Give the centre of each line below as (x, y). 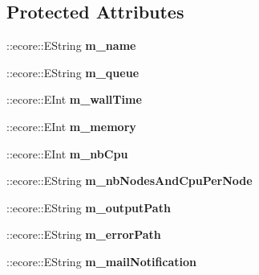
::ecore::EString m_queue (73, 72)
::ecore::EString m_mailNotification (102, 261)
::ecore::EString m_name (71, 45)
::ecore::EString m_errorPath (84, 234)
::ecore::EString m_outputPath (89, 207)
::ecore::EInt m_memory (71, 126)
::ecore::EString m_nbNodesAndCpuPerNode (129, 181)
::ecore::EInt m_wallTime (74, 99)
